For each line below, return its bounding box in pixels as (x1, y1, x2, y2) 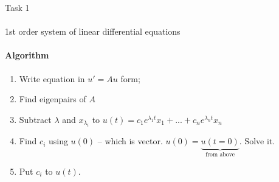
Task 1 (5, 1, 30, 13)
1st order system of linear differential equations (5, 25, 181, 38)
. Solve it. (239, 135, 275, 147)
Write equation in (19, 72, 85, 85)
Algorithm (5, 49, 49, 61)
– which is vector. (97, 135, 163, 147)
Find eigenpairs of (19, 93, 86, 105)
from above (205, 152, 235, 158)
